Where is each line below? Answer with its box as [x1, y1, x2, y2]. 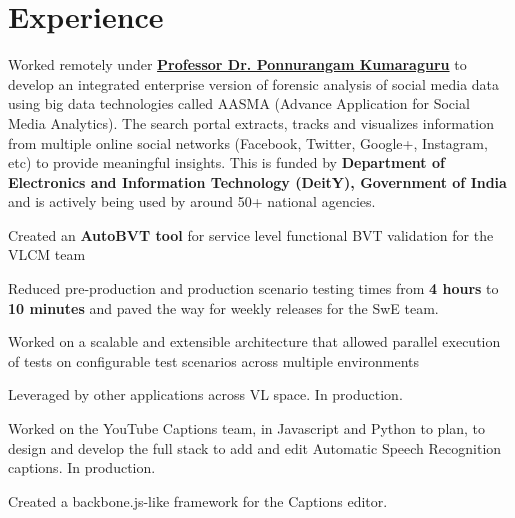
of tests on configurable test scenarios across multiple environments [8, 350, 420, 371]
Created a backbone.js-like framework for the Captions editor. [8, 490, 388, 511]
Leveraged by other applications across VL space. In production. [8, 384, 403, 405]
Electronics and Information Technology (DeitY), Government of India [8, 171, 507, 192]
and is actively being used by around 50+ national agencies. [8, 191, 376, 212]
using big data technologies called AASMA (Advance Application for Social [8, 93, 470, 114]
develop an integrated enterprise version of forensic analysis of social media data [8, 73, 500, 94]
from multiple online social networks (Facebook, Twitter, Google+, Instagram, [8, 132, 488, 153]
